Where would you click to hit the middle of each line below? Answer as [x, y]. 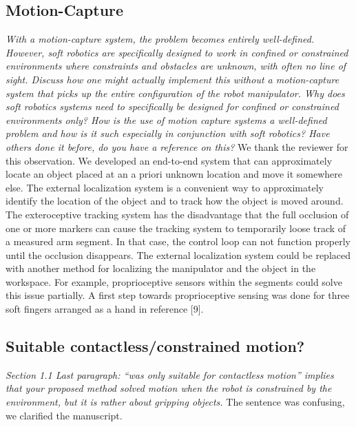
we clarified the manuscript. [64, 415]
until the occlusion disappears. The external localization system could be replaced [178, 254]
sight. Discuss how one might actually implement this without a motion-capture [172, 79]
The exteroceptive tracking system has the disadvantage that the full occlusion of [177, 214]
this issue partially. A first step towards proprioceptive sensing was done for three [178, 295]
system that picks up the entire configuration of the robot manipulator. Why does [175, 93]
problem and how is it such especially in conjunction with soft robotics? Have [168, 133]
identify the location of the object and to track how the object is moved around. [175, 201]
